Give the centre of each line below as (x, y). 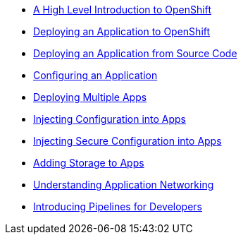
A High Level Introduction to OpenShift (122, 10)
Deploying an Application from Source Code (135, 53)
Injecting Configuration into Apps (110, 119)
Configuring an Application (95, 75)
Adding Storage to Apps (89, 163)
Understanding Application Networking (124, 185)
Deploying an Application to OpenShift (122, 31)
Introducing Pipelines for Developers (118, 206)
